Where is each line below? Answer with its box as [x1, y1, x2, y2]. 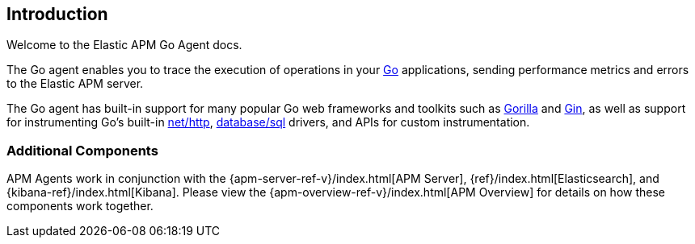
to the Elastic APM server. [6, 77, 144, 91]
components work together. [6, 199, 154, 213]
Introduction [6, 4, 108, 24]
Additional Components [6, 142, 158, 159]
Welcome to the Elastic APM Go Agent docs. [6, 38, 242, 52]
